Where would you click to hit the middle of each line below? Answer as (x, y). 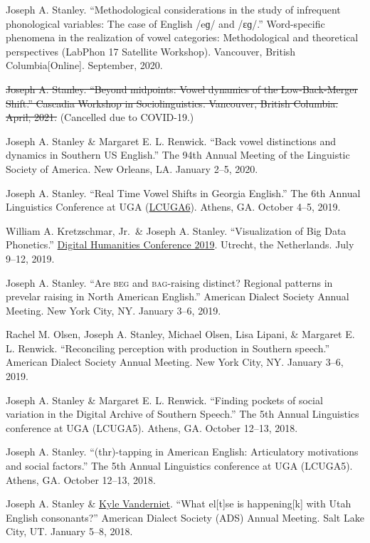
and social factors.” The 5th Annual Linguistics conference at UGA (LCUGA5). (179, 466)
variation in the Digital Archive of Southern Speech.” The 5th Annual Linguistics (183, 414)
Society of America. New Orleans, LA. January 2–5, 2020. (132, 168)
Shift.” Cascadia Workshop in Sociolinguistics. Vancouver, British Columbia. (172, 103)
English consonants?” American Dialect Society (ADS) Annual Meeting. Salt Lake (185, 517)
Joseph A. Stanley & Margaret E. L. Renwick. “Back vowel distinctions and (171, 141)
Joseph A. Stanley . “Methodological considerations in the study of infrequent (173, 9)
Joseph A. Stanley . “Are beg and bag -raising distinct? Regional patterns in (169, 282)
